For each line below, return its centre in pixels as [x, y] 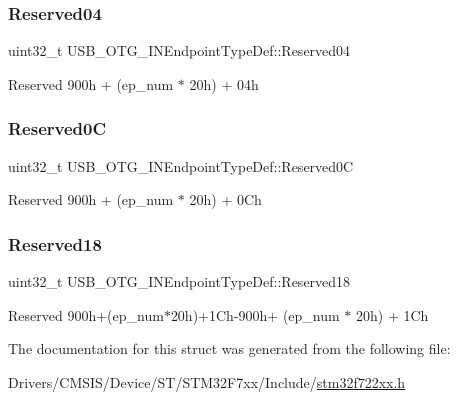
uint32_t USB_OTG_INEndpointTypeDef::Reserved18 [179, 281]
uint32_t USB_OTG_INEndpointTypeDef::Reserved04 [179, 50]
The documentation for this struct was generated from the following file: [229, 348]
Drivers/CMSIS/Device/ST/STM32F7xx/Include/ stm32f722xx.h [207, 381]
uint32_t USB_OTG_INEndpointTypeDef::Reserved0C [181, 165]
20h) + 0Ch [225, 199]
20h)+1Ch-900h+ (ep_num [255, 314]
